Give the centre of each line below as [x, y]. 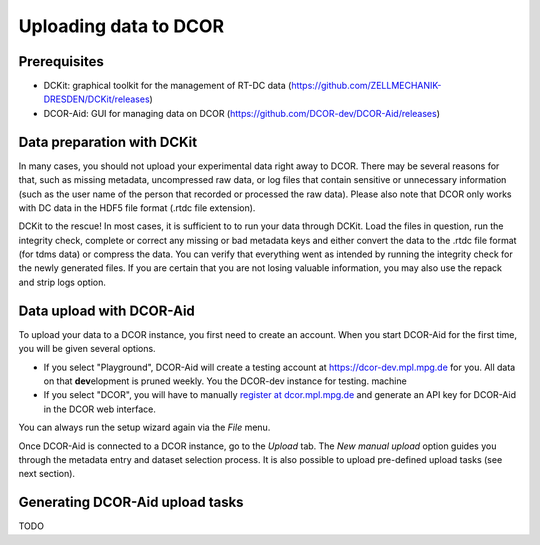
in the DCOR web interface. [100, 409]
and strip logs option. [62, 282]
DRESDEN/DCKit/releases [96, 99]
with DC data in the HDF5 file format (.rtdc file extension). [137, 207]
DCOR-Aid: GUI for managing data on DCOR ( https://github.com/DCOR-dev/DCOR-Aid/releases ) [241, 113]
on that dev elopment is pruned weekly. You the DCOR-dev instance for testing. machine [225, 381]
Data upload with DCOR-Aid [106, 310]
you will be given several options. [87, 349]
